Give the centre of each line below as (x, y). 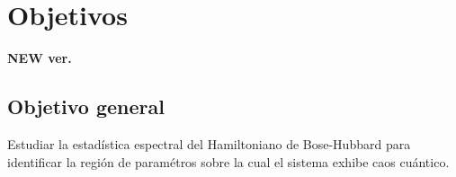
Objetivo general (86, 106)
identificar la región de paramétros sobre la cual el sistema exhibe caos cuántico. (228, 161)
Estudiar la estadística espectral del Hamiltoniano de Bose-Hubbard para (209, 143)
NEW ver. (40, 58)
